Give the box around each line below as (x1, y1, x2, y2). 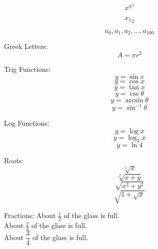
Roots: (4, 155, 24, 166)
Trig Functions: (4, 63, 51, 74)
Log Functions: (4, 118, 49, 128)
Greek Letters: (4, 41, 48, 51)
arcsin (125, 96, 144, 104)
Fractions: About (4, 210, 56, 221)
